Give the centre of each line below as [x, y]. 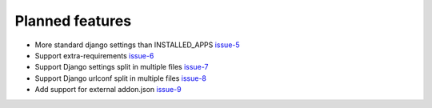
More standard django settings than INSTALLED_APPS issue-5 [137, 45]
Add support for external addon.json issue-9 [108, 90]
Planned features [73, 21]
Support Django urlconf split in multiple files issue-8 [121, 78]
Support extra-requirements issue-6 [94, 55]
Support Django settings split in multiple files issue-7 [122, 67]
